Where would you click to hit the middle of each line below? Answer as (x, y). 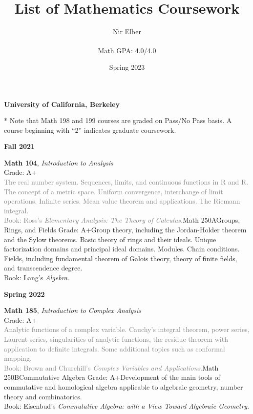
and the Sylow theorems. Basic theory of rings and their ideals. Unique (110, 239)
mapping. (18, 358)
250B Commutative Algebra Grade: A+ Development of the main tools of (112, 377)
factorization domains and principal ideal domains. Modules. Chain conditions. (122, 249)
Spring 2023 (127, 67)
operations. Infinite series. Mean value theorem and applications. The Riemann (122, 201)
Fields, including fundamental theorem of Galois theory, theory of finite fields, (121, 258)
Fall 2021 (20, 146)
